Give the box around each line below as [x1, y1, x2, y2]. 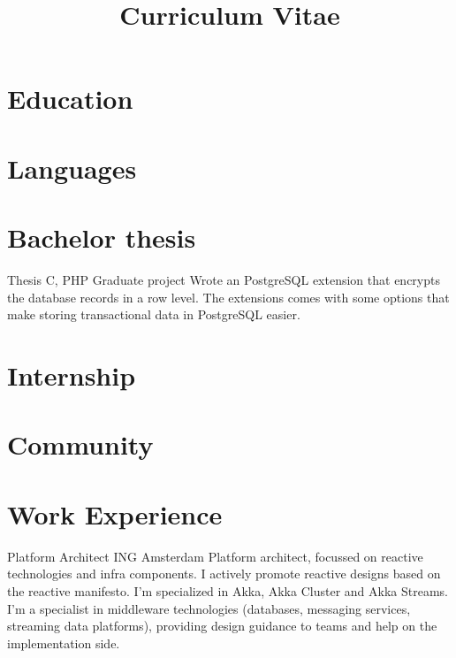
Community [7, 426, 154, 463]
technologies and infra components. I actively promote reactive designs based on [7, 564, 441, 583]
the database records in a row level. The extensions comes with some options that [7, 287, 450, 306]
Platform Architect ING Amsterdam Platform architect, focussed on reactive [7, 547, 423, 565]
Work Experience [7, 495, 223, 532]
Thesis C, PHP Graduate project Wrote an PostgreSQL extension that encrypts [7, 271, 440, 289]
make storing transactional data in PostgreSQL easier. [7, 305, 300, 324]
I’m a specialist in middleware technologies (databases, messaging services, [7, 599, 411, 617]
